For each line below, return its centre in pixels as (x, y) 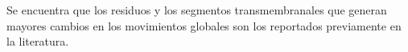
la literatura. (38, 41)
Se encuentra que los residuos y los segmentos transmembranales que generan (197, 10)
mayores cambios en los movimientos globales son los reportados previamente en (204, 25)
